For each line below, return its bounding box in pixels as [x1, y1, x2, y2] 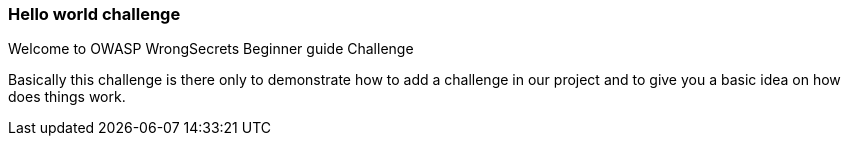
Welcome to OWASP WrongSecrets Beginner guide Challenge [8, 40, 414, 58]
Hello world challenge [8, 4, 181, 24]
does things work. [8, 88, 126, 106]
